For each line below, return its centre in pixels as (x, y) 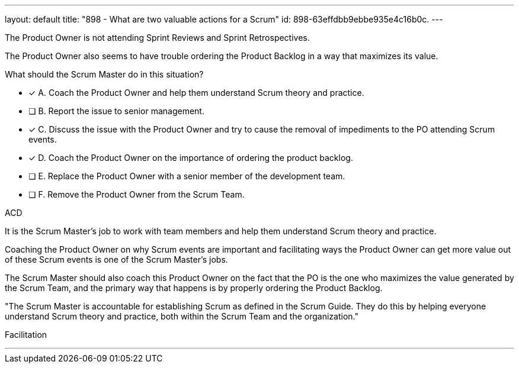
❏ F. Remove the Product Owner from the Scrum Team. (137, 194)
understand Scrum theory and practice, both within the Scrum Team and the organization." (182, 316)
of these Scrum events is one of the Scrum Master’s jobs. (116, 259)
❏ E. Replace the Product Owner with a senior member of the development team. (187, 176)
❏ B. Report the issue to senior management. (116, 111)
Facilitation (26, 335)
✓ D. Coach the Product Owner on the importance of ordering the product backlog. (191, 158)
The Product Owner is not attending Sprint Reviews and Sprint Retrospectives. (157, 38)
